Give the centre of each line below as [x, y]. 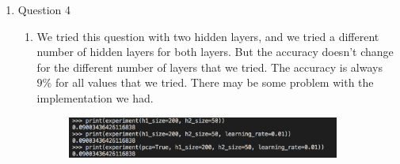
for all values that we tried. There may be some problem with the [214, 82]
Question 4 [44, 9]
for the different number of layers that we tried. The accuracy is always [210, 67]
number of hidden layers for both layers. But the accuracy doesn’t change [215, 52]
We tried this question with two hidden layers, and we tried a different [208, 36]
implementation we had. [95, 97]
